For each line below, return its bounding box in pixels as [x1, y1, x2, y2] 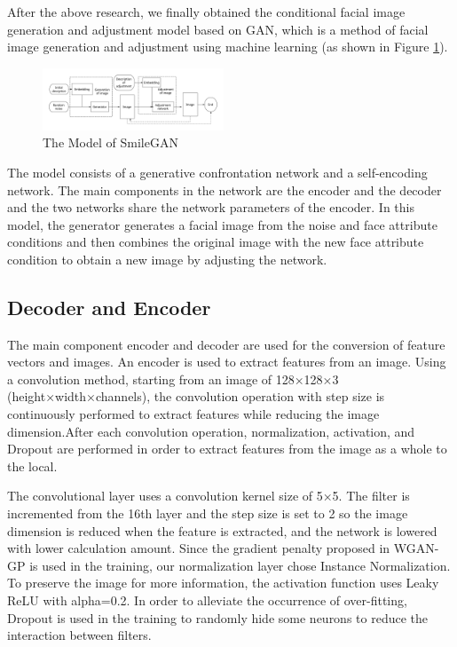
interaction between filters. [7, 626, 152, 644]
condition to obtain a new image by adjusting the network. [7, 249, 327, 268]
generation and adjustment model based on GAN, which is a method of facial [7, 20, 429, 38]
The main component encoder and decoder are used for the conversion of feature [7, 335, 445, 353]
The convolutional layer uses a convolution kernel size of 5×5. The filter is [7, 486, 410, 505]
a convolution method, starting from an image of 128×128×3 [7, 369, 339, 388]
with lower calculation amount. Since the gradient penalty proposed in [7, 539, 390, 557]
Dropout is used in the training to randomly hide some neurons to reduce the [7, 608, 428, 627]
